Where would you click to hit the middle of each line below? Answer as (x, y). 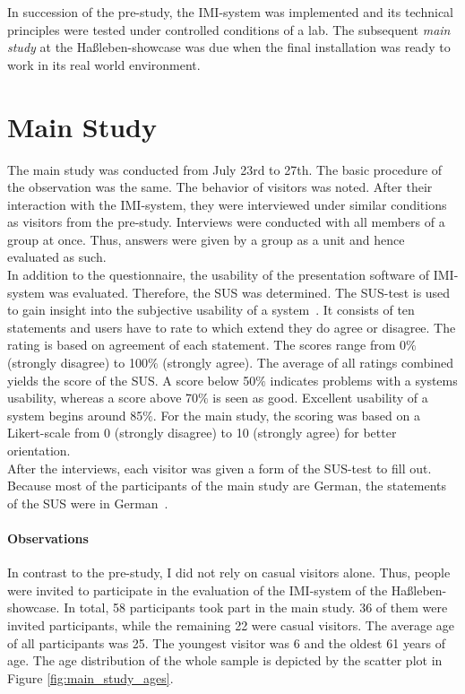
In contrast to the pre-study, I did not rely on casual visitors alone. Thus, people (229, 573)
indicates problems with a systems (364, 380)
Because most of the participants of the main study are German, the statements (227, 486)
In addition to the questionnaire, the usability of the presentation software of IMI (231, 275)
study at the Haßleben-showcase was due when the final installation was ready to (229, 47)
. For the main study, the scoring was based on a (286, 415)
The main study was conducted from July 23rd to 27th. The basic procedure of (225, 169)
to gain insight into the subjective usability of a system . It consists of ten (211, 310)
